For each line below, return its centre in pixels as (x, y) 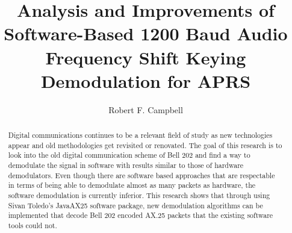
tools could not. (33, 225)
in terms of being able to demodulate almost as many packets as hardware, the (132, 185)
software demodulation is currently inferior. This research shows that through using (139, 195)
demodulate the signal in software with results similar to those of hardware (126, 165)
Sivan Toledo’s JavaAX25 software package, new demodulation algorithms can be (135, 205)
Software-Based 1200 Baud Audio (146, 33)
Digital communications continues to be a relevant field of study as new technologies (140, 135)
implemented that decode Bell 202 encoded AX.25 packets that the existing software (141, 215)
